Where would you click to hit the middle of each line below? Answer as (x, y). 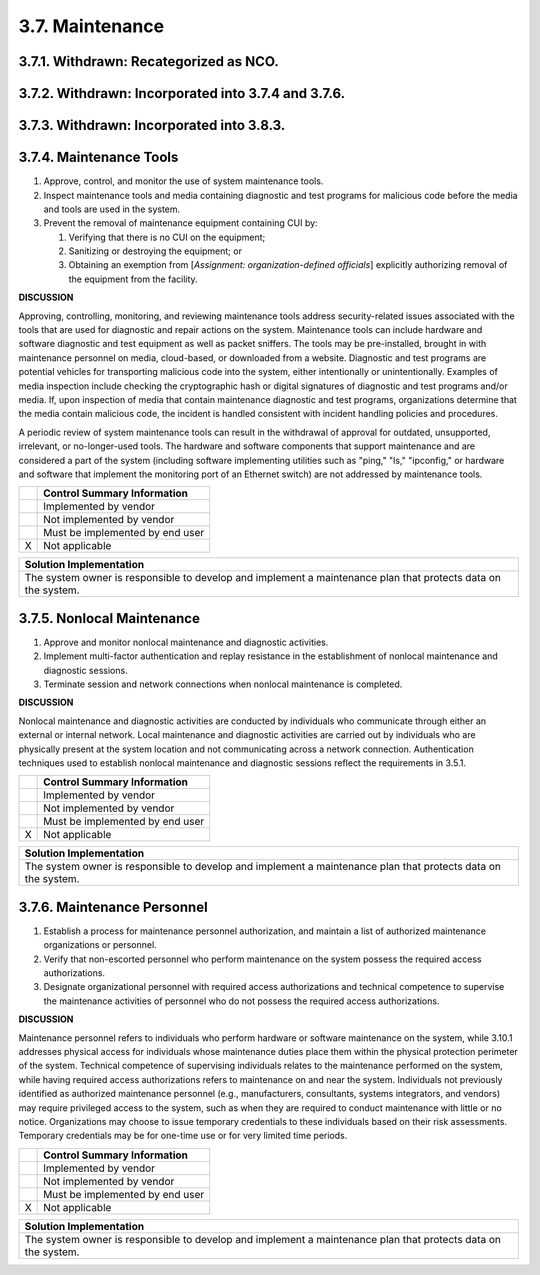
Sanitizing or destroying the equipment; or (155, 251)
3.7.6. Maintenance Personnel (113, 906)
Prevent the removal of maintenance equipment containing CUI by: (181, 223)
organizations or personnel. (100, 945)
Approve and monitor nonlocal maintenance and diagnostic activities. (186, 642)
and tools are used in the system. (112, 209)
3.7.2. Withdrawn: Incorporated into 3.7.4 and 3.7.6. (181, 93)
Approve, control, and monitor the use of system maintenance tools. (183, 181)
